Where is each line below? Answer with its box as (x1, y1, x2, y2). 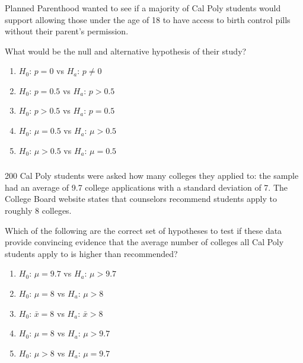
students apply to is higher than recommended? (5, 247, 178, 259)
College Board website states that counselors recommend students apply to (5, 192, 277, 205)
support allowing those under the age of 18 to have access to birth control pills (5, 13, 291, 25)
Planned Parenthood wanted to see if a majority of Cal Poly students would (5, 1, 281, 14)
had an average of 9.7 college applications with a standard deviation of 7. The (5, 181, 288, 193)
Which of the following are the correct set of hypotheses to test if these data (5, 224, 282, 236)
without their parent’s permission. (5, 25, 129, 37)
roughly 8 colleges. (5, 204, 72, 216)
